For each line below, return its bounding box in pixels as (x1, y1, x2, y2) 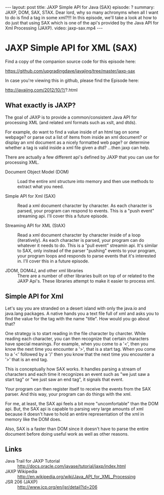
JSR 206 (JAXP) (5, 479, 38, 485)
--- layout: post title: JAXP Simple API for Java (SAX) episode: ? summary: (5, 4, 155, 10)
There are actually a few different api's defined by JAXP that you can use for (5, 154, 160, 160)
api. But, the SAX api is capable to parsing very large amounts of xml (5, 406, 143, 412)
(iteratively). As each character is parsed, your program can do (17, 237, 144, 243)
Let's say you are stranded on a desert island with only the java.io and (5, 305, 146, 311)
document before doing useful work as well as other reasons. (5, 431, 129, 437)
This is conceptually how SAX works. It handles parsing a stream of (5, 366, 141, 372)
